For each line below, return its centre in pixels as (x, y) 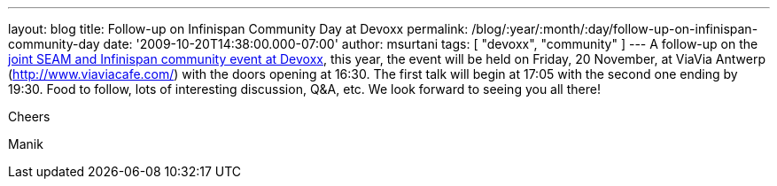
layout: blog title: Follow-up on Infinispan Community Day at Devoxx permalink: (238, 29)
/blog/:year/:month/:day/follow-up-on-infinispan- (615, 29)
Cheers (29, 116)
